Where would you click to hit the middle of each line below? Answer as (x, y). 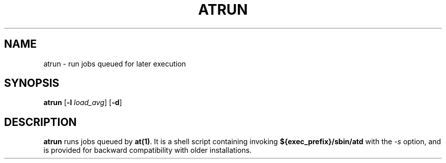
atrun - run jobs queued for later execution (115, 63)
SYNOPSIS (32, 83)
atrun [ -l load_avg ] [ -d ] (83, 103)
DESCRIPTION (40, 122)
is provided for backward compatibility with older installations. (148, 150)
